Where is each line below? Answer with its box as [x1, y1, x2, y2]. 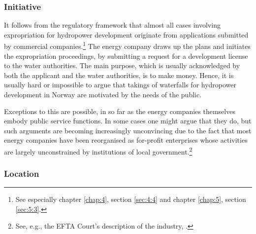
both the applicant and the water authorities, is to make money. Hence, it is [4, 70, 234, 80]
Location [4, 167, 39, 180]
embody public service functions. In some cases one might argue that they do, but [4, 116, 252, 126]
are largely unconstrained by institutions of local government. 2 [4, 145, 192, 156]
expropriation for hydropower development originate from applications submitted [4, 29, 249, 39]
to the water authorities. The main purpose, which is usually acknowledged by [4, 60, 240, 71]
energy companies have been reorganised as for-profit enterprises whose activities [4, 135, 248, 145]
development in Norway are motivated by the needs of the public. [4, 89, 202, 100]
